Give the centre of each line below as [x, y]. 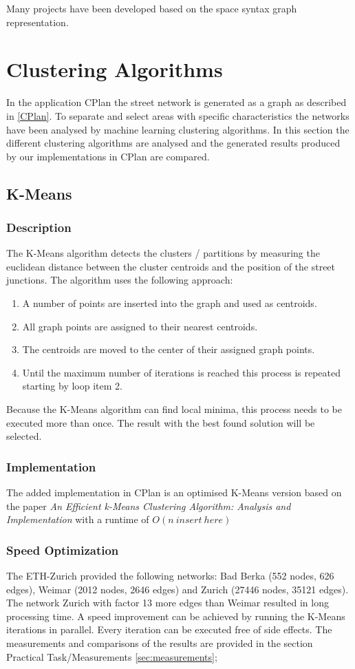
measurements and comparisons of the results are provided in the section [160, 643]
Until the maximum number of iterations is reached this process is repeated [182, 372]
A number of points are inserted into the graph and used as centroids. [170, 303]
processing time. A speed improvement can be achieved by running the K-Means [176, 616]
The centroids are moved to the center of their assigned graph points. [169, 349]
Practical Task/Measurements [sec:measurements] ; [112, 656]
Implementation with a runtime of [78, 519]
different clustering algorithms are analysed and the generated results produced [173, 143]
